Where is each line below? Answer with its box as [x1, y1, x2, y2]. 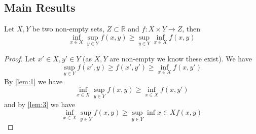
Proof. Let [4, 53, 35, 64]
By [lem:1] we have [4, 76, 63, 86]
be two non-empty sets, [32, 23, 104, 34]
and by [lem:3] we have [4, 98, 76, 109]
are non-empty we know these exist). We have [109, 53, 252, 64]
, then [182, 23, 201, 34]
